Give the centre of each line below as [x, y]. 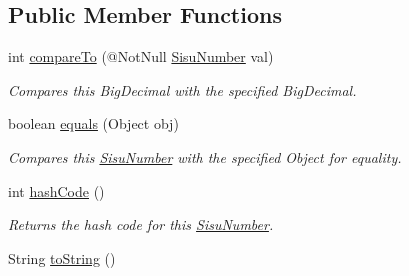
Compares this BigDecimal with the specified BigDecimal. [182, 89]
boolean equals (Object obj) [93, 123]
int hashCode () [56, 190]
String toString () [62, 257]
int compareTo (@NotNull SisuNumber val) [141, 56]
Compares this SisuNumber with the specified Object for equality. [205, 156]
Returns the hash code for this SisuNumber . [141, 224]
